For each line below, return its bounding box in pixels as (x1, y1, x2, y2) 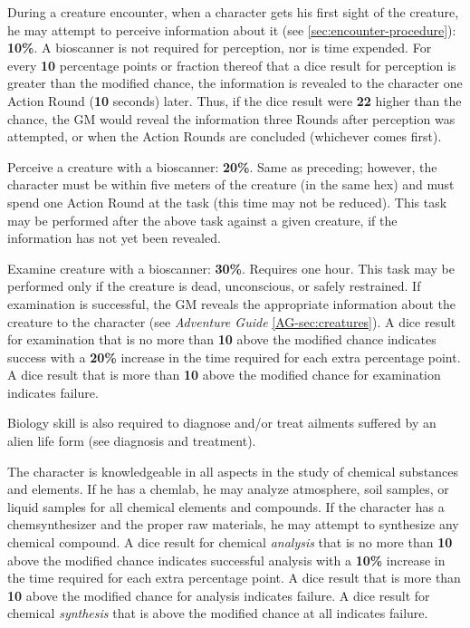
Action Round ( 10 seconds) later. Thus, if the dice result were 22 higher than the (7, 91, 462, 110)
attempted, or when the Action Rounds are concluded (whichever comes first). (7, 127, 442, 146)
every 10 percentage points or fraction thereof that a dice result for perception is (7, 55, 456, 74)
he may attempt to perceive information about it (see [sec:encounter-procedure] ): (7, 20, 456, 39)
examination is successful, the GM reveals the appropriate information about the (7, 294, 456, 313)
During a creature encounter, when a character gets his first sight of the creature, (7, 3, 459, 21)
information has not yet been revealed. (7, 228, 221, 247)
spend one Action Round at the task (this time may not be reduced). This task (7, 192, 447, 211)
